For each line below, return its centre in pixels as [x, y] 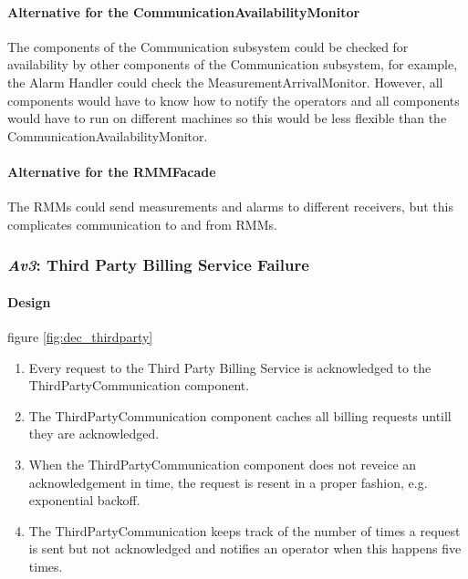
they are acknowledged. [94, 434]
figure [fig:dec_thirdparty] [80, 336]
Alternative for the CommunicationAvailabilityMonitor [184, 11]
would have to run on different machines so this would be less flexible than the [227, 118]
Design [29, 301]
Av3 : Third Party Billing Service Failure [158, 265]
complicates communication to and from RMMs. [142, 224]
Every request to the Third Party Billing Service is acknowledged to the [230, 367]
